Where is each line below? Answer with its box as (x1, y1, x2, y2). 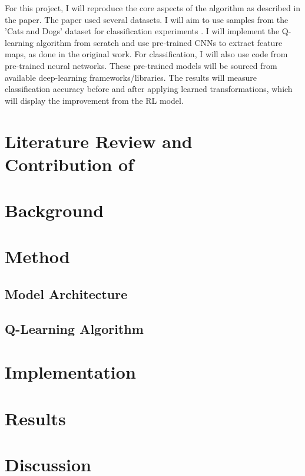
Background (5, 198, 104, 222)
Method (5, 244, 70, 268)
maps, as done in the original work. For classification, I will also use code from (5, 48, 288, 60)
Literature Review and (5, 129, 193, 153)
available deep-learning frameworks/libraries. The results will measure (5, 71, 257, 83)
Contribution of (5, 152, 134, 176)
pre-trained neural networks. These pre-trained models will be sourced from (5, 59, 277, 71)
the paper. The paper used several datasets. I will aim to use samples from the (5, 13, 289, 25)
